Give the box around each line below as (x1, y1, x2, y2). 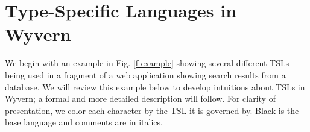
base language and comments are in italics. (5, 116, 163, 128)
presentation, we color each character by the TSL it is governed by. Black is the (5, 104, 299, 116)
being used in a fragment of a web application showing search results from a (5, 68, 286, 81)
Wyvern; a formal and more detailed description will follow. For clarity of (5, 92, 276, 105)
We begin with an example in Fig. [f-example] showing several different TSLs (5, 57, 289, 69)
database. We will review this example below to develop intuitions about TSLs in (5, 80, 305, 93)
